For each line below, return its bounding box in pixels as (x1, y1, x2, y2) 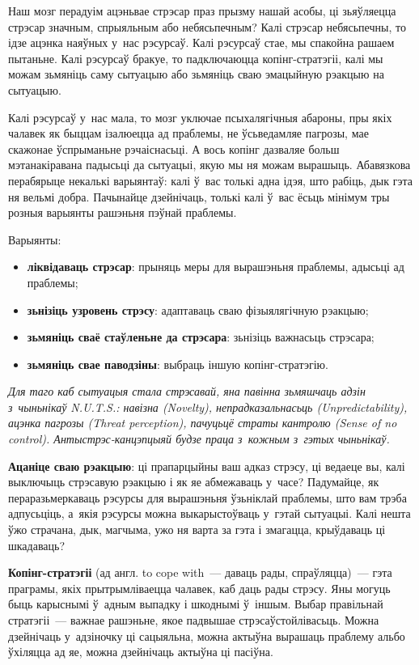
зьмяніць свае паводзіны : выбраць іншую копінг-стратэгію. (27, 355, 328, 372)
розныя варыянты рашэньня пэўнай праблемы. (8, 204, 237, 221)
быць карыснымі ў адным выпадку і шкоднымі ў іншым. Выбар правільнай (8, 595, 383, 612)
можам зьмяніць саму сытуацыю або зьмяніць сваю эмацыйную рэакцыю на (8, 66, 384, 83)
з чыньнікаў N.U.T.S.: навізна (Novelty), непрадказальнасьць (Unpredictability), (8, 398, 408, 415)
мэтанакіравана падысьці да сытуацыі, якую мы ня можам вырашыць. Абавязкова (8, 156, 411, 173)
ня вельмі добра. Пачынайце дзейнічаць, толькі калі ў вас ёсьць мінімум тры (8, 188, 390, 205)
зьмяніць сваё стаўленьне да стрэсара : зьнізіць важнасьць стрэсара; (27, 328, 375, 345)
